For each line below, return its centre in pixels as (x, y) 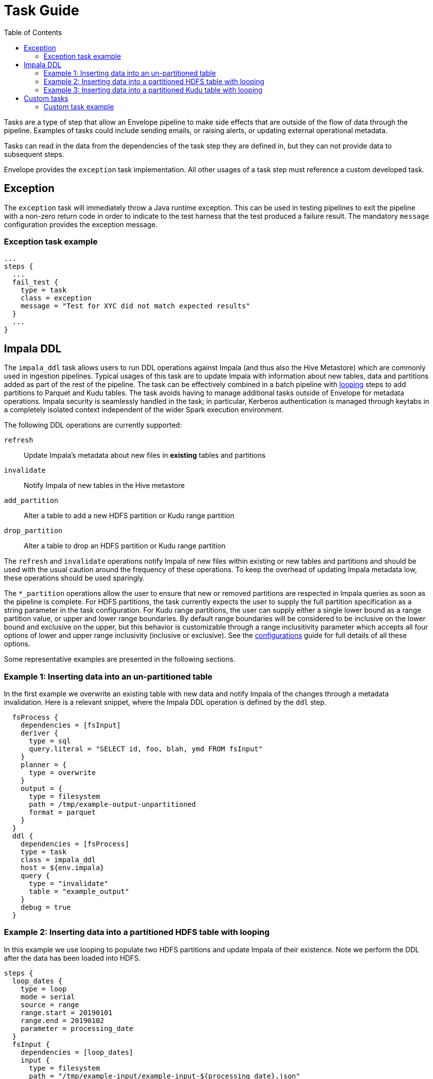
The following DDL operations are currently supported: (93, 425)
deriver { (39, 733)
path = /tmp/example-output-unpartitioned (112, 804)
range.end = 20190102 (62, 1020)
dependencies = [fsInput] (71, 725)
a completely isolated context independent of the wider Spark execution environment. (144, 410)
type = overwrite (62, 772)
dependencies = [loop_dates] (77, 1052)
